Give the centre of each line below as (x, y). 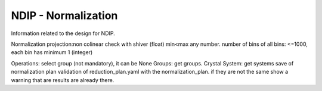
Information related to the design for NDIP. (63, 33)
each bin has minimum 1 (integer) (52, 52)
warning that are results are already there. (63, 80)
